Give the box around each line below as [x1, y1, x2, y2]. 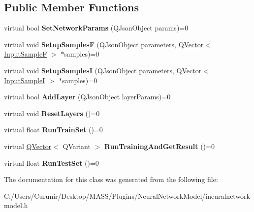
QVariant [63, 141, 91, 151]
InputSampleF [4, 49, 47, 59]
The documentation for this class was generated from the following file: [4, 174, 218, 184]
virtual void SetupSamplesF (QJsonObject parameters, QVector [4, 39, 204, 49]
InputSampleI [4, 75, 45, 85]
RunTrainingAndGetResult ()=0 [104, 141, 215, 151]
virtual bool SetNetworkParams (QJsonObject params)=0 [4, 23, 189, 33]
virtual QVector [4, 141, 52, 151]
